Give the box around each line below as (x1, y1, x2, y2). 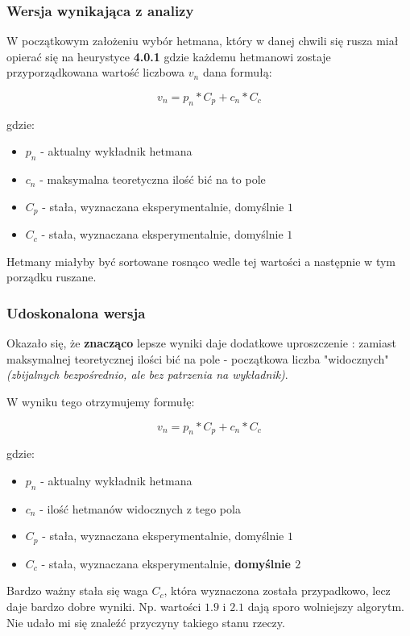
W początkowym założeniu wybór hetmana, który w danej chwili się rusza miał (6, 32, 399, 49)
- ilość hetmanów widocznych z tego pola (39, 500, 241, 517)
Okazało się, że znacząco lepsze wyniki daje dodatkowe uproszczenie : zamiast (6, 335, 396, 351)
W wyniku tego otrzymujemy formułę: (6, 393, 195, 410)
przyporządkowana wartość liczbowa (6, 64, 185, 81)
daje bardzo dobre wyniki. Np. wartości (6, 598, 201, 615)
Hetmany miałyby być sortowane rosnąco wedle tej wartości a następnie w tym (6, 252, 396, 269)
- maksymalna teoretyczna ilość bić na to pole (39, 171, 266, 188)
